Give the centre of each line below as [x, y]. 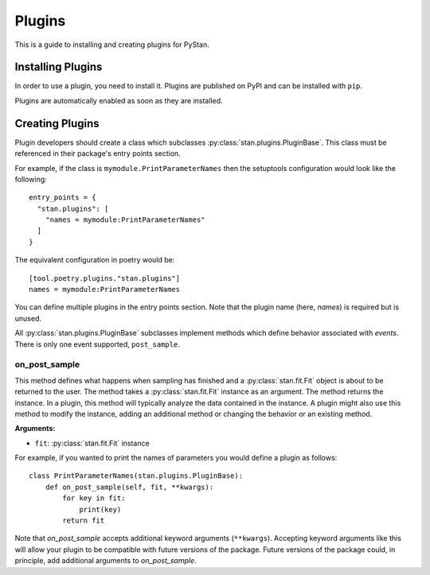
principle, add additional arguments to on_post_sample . [106, 561]
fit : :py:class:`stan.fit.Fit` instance [92, 443]
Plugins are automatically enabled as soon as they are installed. [119, 100]
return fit [84, 521]
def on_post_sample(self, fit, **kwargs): [129, 487]
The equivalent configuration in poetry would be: [95, 260]
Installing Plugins [59, 67]
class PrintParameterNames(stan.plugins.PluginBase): [136, 476]
